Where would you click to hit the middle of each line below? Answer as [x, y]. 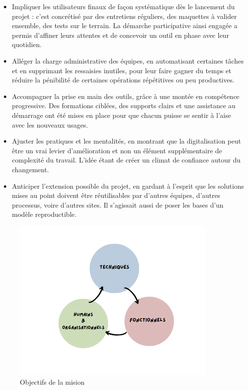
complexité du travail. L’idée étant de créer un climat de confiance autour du [126, 160]
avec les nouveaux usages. [50, 124]
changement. [31, 169]
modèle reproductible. [44, 214]
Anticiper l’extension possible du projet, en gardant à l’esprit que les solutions [128, 186]
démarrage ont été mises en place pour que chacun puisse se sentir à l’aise [121, 115]
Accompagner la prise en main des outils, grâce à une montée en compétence [126, 96]
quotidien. [27, 44]
